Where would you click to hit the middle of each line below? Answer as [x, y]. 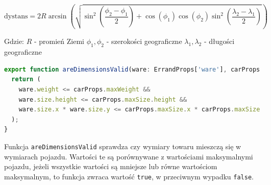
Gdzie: [14, 41]
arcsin [57, 17]
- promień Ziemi [59, 41]
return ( [26, 79]
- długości [219, 41]
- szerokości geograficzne [144, 41]
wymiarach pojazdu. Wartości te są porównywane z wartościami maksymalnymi [129, 156]
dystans [16, 17]
